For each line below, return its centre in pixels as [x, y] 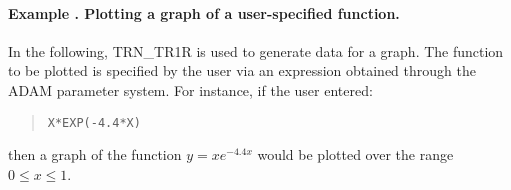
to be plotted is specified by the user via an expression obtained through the [242, 70]
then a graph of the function [95, 154]
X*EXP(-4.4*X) [94, 122]
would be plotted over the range [355, 154]
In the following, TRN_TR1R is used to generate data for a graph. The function [256, 50]
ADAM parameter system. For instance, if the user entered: [190, 89]
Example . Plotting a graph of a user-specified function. [204, 12]
